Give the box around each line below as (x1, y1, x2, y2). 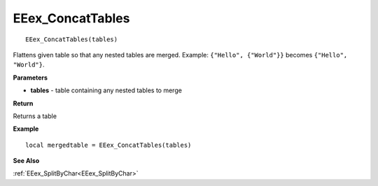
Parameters (13, 73, 48, 82)
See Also (13, 157, 40, 165)
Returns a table (13, 112, 57, 120)
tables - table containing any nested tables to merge (30, 86, 182, 94)
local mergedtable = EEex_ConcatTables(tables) (25, 141, 192, 149)
